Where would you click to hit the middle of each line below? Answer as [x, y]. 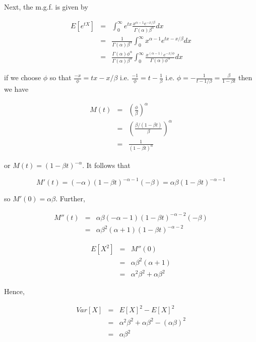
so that [60, 77]
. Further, [70, 198]
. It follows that [106, 165]
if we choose [23, 77]
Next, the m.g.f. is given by [46, 7]
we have [16, 89]
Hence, [14, 291]
